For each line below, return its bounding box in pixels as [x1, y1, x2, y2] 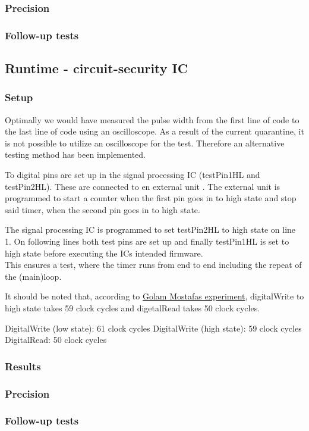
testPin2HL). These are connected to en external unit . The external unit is [5, 180, 280, 192]
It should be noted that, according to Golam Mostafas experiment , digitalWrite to [5, 290, 304, 302]
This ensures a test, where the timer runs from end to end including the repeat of [5, 258, 302, 271]
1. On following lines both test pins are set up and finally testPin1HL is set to [5, 235, 289, 248]
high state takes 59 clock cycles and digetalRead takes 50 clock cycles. [5, 302, 260, 314]
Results [5, 358, 41, 373]
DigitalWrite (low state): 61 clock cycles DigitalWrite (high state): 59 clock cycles [5, 321, 302, 334]
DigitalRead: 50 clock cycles [5, 333, 107, 346]
